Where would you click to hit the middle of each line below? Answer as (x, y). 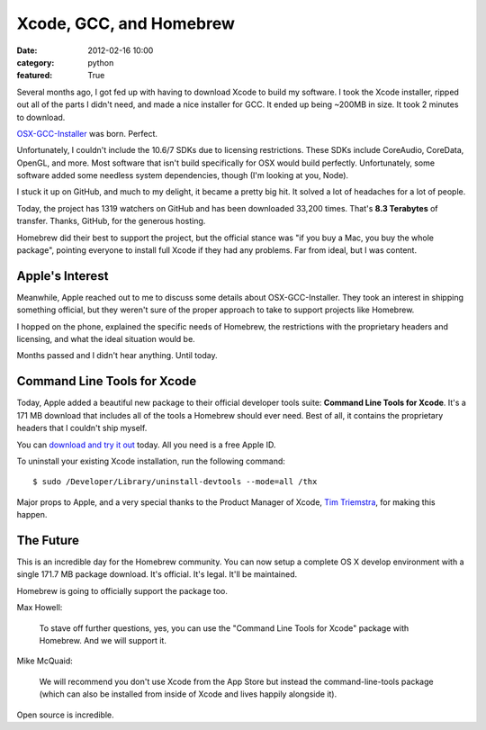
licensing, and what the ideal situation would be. (106, 339)
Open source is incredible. (65, 715)
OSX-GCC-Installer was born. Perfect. (87, 133)
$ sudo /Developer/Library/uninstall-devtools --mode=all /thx (175, 482)
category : (36, 62)
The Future (48, 540)
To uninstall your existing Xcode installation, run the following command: (151, 461)
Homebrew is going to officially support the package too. (122, 590)
